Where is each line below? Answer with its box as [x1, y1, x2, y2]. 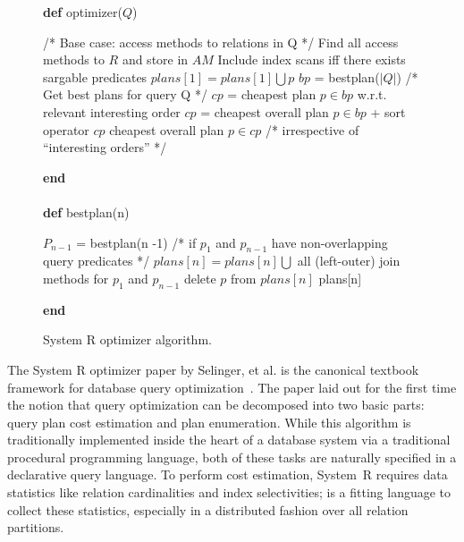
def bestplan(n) [43, 202, 130, 221]
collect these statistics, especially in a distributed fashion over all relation [7, 500, 409, 519]
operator [43, 120, 89, 139]
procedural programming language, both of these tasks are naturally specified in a [7, 447, 457, 466]
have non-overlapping [271, 233, 388, 251]
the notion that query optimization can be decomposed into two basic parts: [7, 395, 425, 414]
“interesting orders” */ [43, 138, 167, 157]
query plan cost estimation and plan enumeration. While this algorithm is [7, 412, 411, 431]
